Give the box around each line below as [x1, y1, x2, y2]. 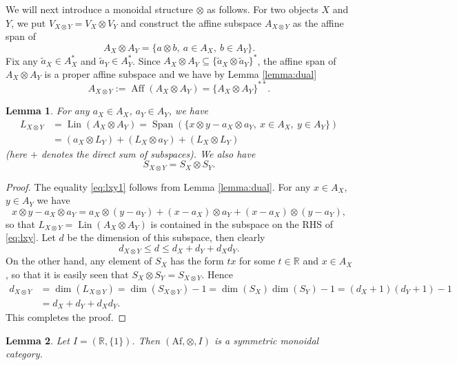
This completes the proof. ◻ [6, 310, 127, 324]
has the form [170, 253, 224, 268]
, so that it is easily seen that [6, 267, 129, 281]
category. [6, 346, 43, 361]
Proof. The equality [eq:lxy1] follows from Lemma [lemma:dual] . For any [6, 179, 311, 194]
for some [239, 253, 275, 268]
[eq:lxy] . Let [6, 230, 56, 244]
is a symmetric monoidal [214, 333, 319, 347]
